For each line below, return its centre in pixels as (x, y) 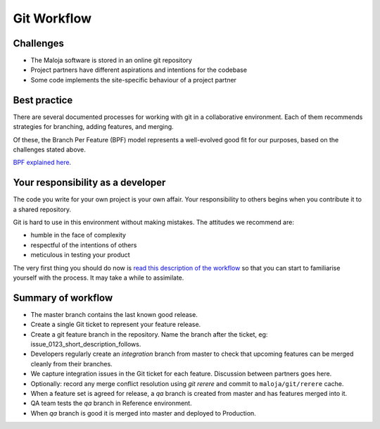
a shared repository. (42, 209)
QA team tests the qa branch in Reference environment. (112, 403)
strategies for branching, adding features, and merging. (93, 127)
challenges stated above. (49, 149)
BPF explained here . (42, 163)
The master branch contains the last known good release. (114, 314)
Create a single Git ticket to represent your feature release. (116, 325)
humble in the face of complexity (78, 235)
